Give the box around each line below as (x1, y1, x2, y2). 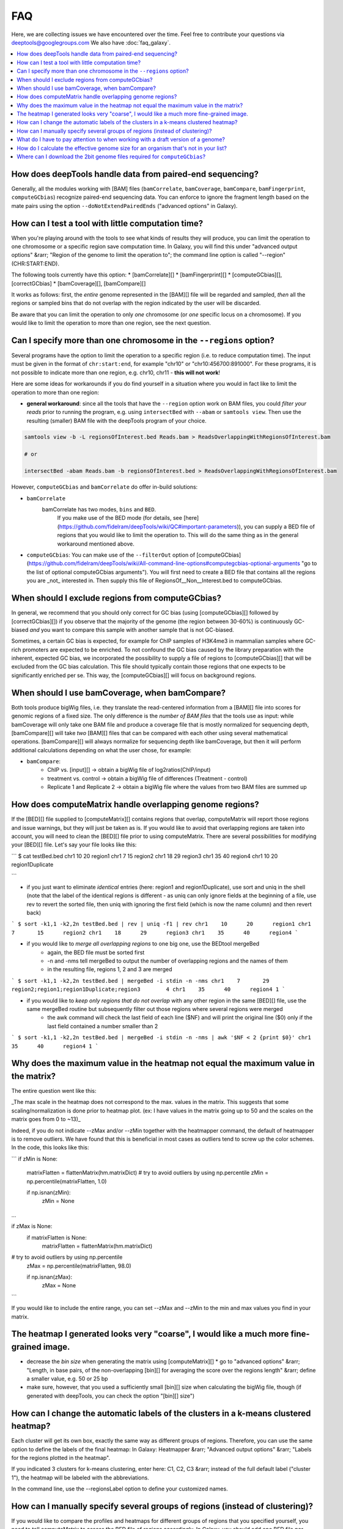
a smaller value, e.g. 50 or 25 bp (26, 1375, 108, 1382)
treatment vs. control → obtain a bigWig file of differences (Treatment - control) (47, 774, 248, 782)
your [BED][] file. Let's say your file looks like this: (11, 841, 137, 848)
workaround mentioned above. (57, 540, 135, 547)
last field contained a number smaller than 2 (47, 1022, 158, 1030)
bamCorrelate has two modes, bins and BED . (42, 506, 157, 513)
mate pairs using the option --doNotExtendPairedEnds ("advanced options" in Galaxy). (11, 202, 238, 209)
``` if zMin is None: (11, 1155, 58, 1162)
